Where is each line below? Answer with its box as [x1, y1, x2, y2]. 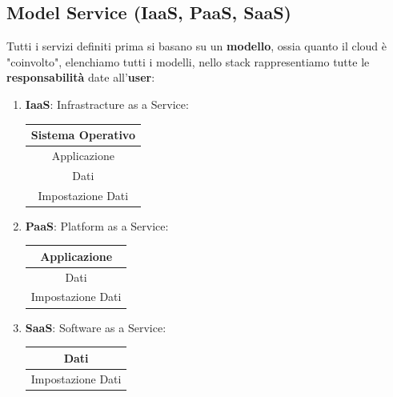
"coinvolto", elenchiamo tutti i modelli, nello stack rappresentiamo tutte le [6, 53, 370, 70]
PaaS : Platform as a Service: [25, 217, 169, 234]
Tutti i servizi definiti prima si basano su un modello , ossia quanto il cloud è [6, 38, 387, 54]
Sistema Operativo [30, 126, 135, 143]
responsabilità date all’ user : [6, 69, 155, 86]
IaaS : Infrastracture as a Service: [25, 95, 189, 112]
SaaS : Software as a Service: [25, 319, 166, 335]
